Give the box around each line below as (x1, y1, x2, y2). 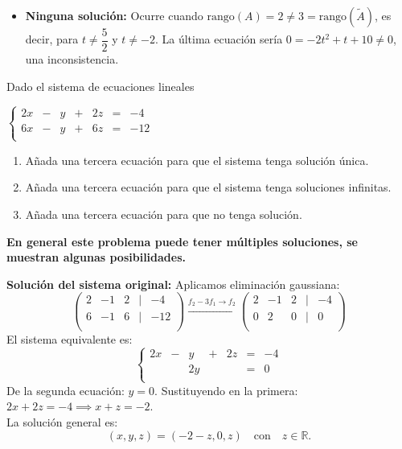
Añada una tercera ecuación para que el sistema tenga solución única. (25, 151, 369, 168)
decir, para (25, 31, 79, 47)
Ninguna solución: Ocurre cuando (25, 7, 203, 23)
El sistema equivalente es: (6, 330, 133, 347)
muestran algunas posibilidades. (6, 249, 186, 266)
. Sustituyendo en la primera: (154, 381, 298, 398)
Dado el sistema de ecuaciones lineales (6, 77, 195, 94)
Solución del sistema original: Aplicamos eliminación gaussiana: (6, 275, 340, 292)
